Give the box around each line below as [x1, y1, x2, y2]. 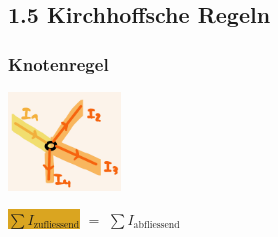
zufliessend [33, 220, 80, 231]
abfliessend [133, 220, 180, 231]
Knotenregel [8, 51, 109, 76]
